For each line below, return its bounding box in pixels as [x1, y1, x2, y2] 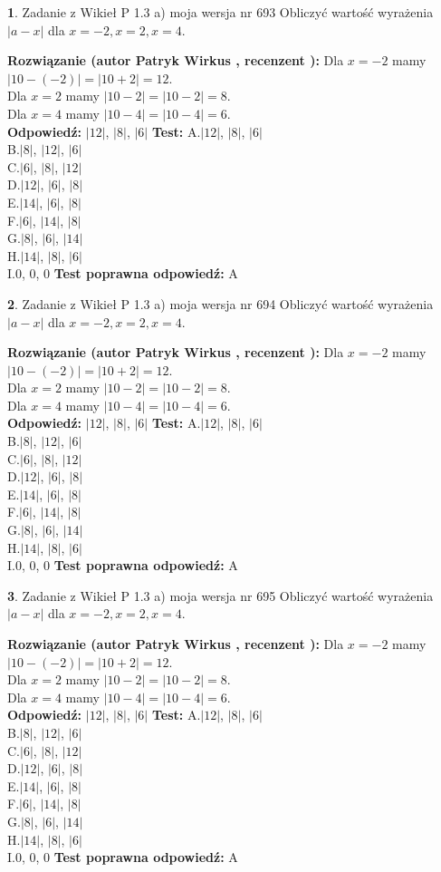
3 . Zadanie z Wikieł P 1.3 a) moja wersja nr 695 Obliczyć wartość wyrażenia [7, 586, 434, 605]
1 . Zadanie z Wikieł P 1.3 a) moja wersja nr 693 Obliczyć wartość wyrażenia [7, 3, 434, 21]
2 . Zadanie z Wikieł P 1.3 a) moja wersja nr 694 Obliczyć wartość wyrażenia [7, 294, 434, 313]
